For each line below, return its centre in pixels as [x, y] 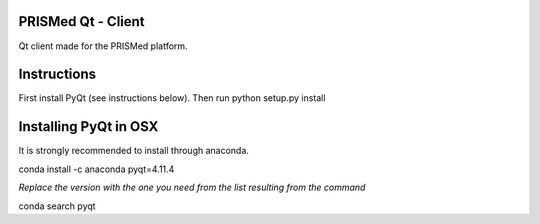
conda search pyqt [57, 206]
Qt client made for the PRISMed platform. [103, 46]
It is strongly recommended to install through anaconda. [134, 151]
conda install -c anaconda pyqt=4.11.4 [96, 169]
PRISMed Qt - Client [81, 21]
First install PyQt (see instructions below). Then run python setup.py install [172, 98]
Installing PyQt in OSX [88, 126]
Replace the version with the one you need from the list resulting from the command [192, 187]
